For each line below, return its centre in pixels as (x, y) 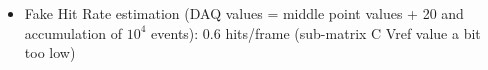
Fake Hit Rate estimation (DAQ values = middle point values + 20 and (244, 13)
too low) (50, 52)
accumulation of (73, 32)
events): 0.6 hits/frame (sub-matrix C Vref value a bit (316, 32)
